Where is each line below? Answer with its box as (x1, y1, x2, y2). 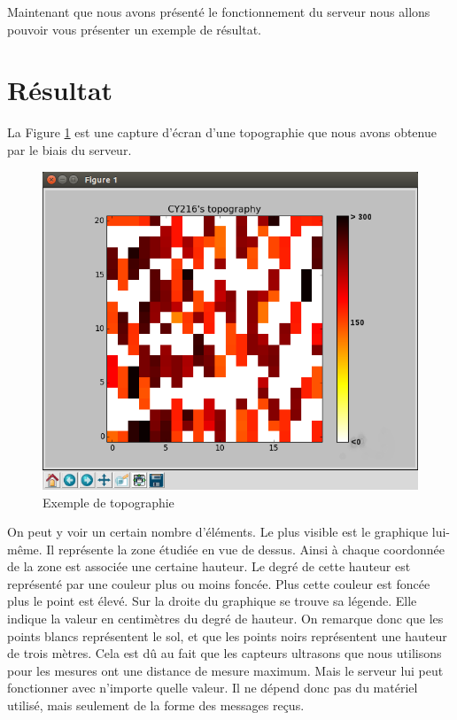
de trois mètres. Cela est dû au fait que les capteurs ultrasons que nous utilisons (7, 644, 442, 662)
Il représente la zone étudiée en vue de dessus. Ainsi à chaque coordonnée (46, 539, 445, 558)
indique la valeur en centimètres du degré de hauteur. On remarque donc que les (7, 609, 444, 628)
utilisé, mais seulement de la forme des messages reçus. (7, 696, 305, 715)
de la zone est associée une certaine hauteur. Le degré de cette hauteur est (7, 557, 411, 576)
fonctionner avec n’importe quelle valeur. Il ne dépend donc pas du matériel (7, 678, 418, 697)
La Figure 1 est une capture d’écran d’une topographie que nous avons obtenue (7, 123, 437, 142)
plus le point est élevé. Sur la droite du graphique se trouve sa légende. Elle (7, 592, 417, 610)
